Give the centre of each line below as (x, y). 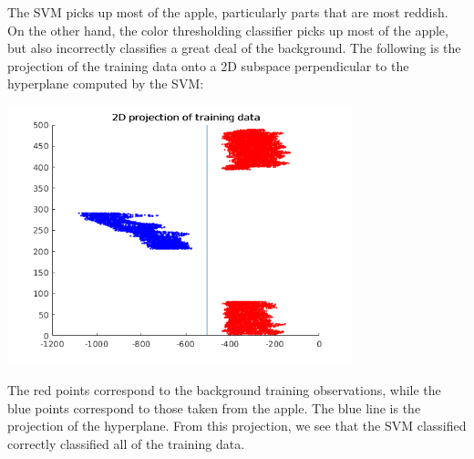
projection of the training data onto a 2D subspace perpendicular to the (208, 65)
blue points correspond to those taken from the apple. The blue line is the (214, 407)
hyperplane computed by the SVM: (106, 83)
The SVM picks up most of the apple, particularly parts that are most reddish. (228, 12)
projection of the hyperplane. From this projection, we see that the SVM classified (237, 426)
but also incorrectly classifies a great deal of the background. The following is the (234, 48)
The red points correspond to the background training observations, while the (224, 390)
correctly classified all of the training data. (126, 443)
